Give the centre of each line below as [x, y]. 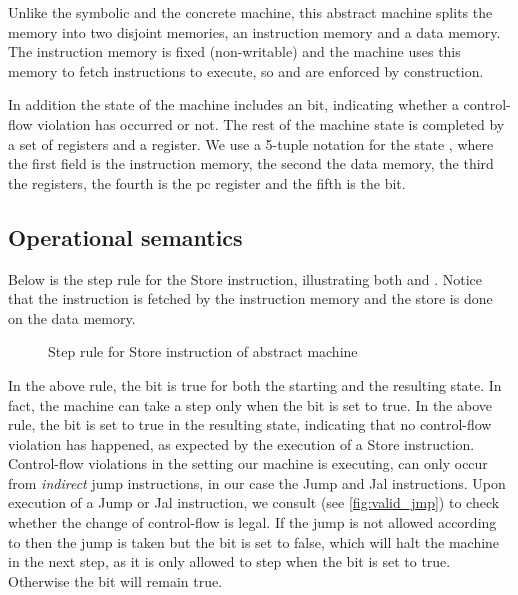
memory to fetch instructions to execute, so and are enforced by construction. [246, 70]
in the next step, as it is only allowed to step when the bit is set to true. [229, 561]
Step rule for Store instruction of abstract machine [203, 351]
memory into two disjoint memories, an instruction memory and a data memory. [254, 31]
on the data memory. [72, 317]
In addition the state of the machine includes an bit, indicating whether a [233, 104]
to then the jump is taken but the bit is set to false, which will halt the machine [254, 541]
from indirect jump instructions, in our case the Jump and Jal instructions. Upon [257, 482]
